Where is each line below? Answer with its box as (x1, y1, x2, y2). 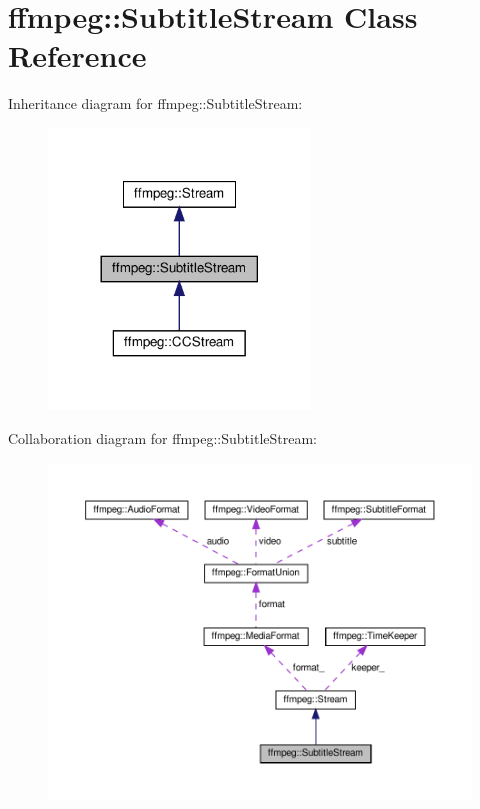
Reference (8, 35, 147, 76)
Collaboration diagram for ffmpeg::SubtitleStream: (8, 427, 317, 448)
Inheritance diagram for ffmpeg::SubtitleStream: (8, 93, 303, 114)
